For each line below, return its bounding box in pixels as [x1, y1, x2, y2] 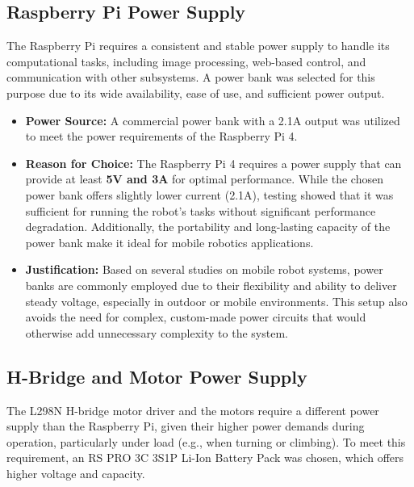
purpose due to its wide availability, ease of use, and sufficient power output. [6, 84, 385, 101]
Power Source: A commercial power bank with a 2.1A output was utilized [25, 111, 400, 128]
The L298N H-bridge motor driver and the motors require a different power [6, 401, 379, 418]
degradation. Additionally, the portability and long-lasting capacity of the [25, 218, 391, 235]
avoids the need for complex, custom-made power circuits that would [25, 309, 366, 325]
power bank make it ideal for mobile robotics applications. [25, 233, 314, 250]
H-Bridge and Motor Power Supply [6, 363, 307, 388]
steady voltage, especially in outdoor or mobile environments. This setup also [25, 292, 408, 309]
